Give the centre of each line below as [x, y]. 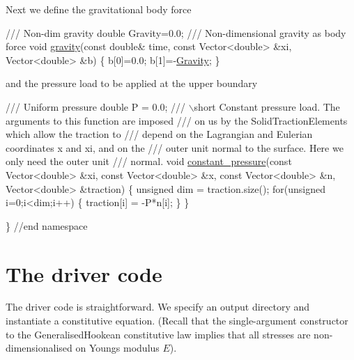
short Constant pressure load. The [267, 106]
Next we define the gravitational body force [99, 9]
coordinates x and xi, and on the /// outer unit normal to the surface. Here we [175, 147]
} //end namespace [47, 225]
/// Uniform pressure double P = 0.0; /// [95, 106]
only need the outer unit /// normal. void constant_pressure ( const [149, 161]
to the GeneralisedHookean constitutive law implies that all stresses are [158, 334]
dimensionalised [39, 348]
